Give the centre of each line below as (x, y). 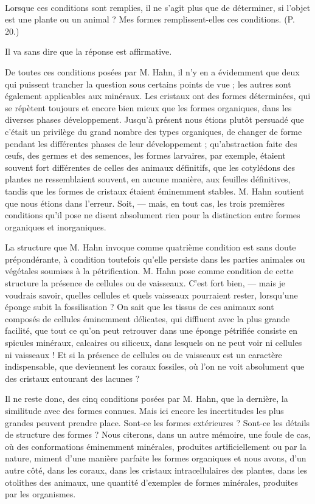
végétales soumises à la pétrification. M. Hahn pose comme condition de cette (149, 271)
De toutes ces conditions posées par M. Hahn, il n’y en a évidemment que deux (152, 71)
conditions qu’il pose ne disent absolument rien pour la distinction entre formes (153, 215)
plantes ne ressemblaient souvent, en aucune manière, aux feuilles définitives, (148, 179)
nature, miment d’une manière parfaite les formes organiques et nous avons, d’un (156, 458)
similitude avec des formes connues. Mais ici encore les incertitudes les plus (144, 410)
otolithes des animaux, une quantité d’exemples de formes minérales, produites (152, 482)
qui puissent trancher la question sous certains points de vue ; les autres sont (148, 84)
